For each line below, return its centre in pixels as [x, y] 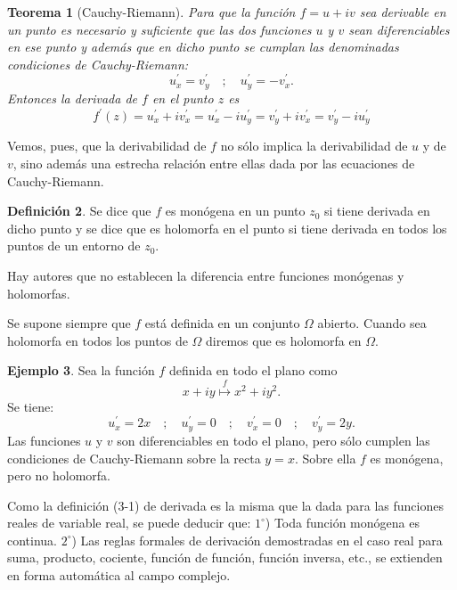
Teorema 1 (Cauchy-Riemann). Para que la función [151, 12]
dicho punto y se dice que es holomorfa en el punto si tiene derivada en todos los [227, 228]
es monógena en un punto [235, 211]
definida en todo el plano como [253, 370]
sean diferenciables [399, 29]
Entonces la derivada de [72, 98]
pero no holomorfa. [59, 475]
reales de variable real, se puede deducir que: [129, 523]
